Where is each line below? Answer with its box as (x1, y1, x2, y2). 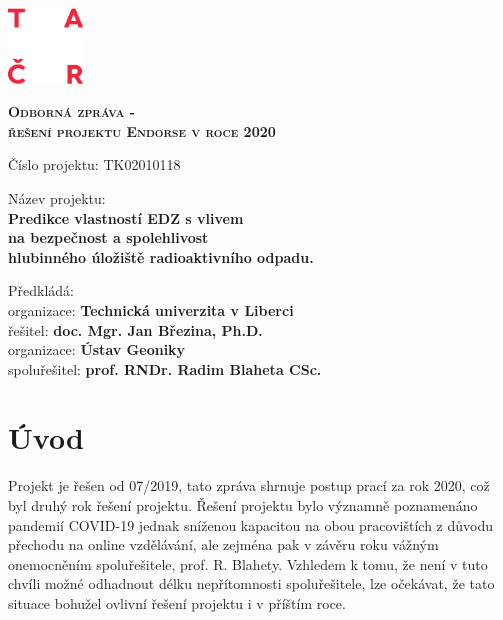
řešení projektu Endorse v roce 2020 (8, 120, 276, 141)
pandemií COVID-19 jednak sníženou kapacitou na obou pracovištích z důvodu (8, 514, 493, 535)
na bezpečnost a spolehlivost (8, 227, 209, 248)
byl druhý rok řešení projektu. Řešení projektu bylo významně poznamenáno (8, 495, 478, 516)
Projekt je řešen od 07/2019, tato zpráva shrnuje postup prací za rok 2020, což (8, 475, 490, 496)
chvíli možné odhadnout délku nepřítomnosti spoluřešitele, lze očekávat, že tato (8, 573, 495, 594)
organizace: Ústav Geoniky (8, 339, 186, 360)
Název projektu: (8, 187, 106, 208)
